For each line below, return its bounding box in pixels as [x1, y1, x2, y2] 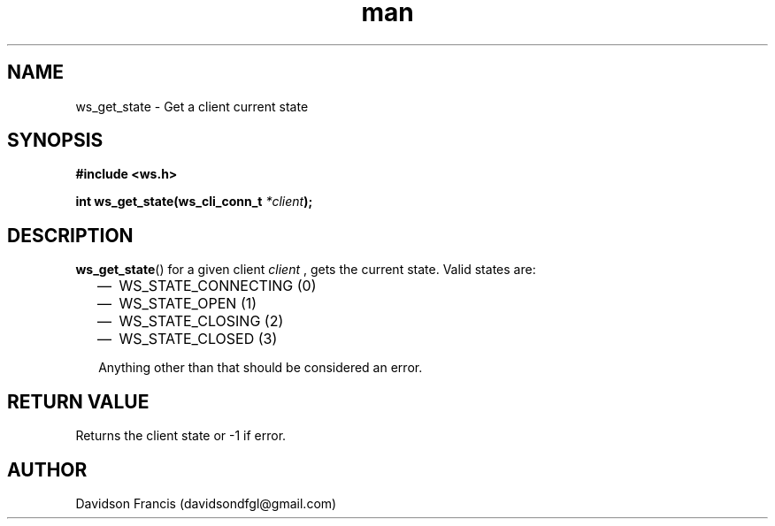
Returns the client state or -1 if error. [75, 428, 287, 444]
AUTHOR [7, 458, 88, 481]
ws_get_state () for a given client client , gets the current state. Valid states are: [75, 262, 536, 278]
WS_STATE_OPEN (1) [119, 294, 257, 313]
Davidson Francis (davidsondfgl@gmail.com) [75, 495, 337, 511]
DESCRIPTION [7, 224, 134, 247]
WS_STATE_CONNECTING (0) [119, 277, 317, 295]
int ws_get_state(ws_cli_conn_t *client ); [75, 194, 313, 210]
